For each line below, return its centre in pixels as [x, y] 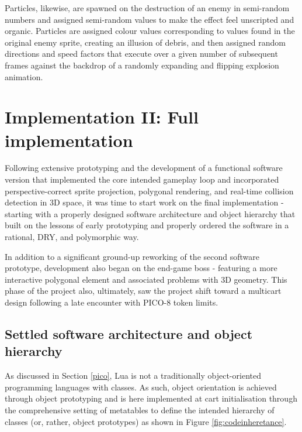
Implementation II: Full [102, 117]
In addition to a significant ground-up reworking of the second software [132, 256]
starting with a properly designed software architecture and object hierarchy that [150, 213]
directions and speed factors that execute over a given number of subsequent [141, 54]
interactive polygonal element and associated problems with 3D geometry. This [146, 279]
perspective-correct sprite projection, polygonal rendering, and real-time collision [149, 191]
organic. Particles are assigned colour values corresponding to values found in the [150, 31]
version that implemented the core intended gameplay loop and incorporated [142, 179]
